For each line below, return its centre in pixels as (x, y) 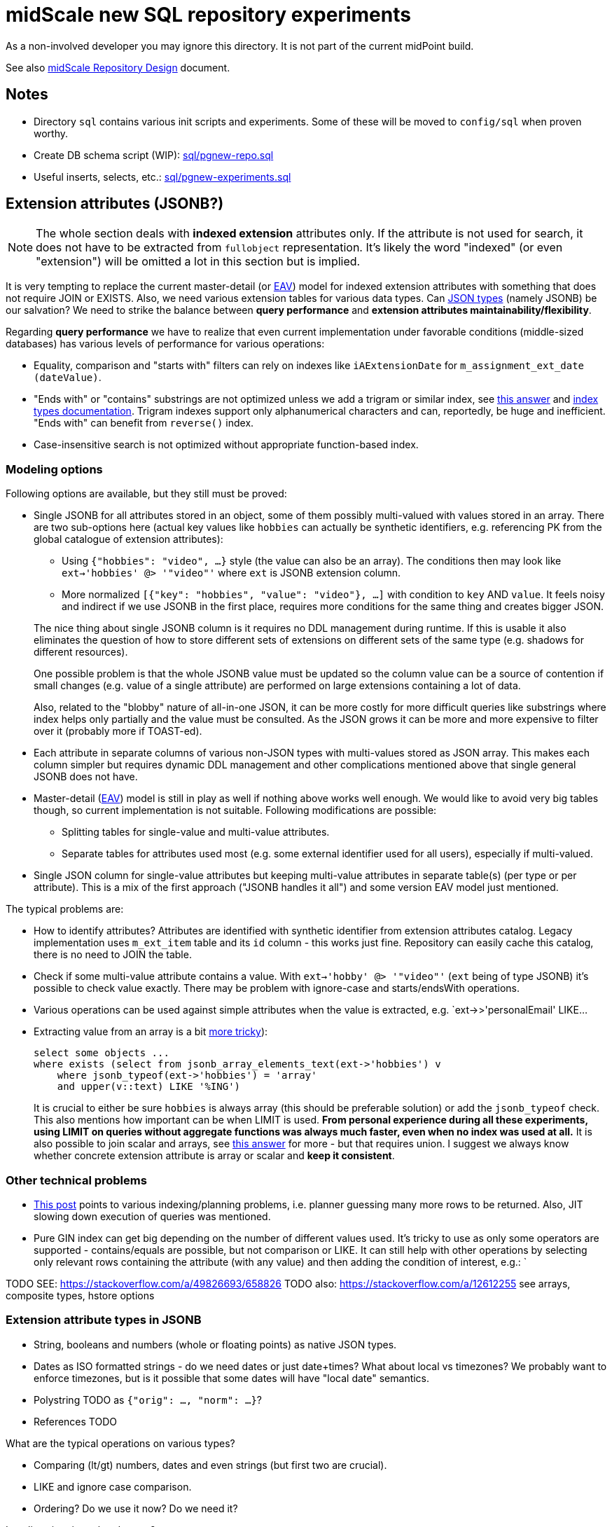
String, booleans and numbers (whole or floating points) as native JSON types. (215, 1344)
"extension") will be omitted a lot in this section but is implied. (198, 262)
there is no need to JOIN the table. (113, 955)
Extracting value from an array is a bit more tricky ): (151, 1032)
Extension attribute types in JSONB (104, 1320)
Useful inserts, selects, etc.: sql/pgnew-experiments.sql (162, 177)
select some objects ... (102, 1053)
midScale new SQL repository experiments (208, 15)
